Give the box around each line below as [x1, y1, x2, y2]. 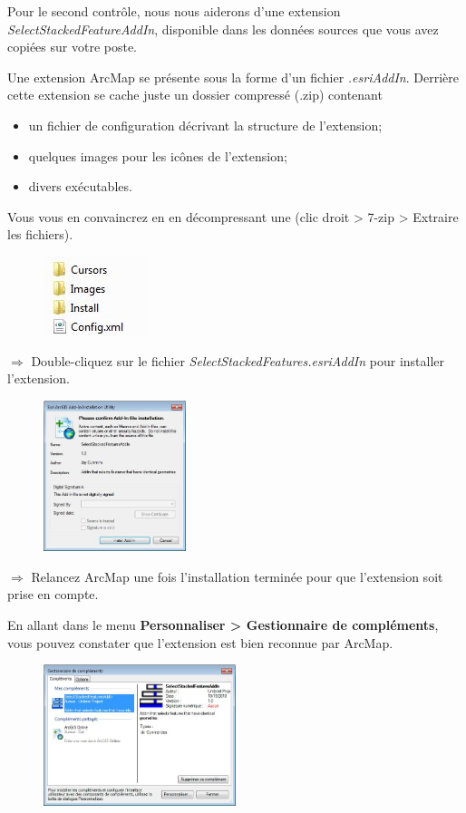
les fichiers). [7, 225, 73, 244]
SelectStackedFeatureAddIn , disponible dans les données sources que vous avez [7, 19, 439, 38]
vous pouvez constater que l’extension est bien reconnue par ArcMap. [7, 633, 393, 652]
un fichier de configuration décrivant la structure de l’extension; [28, 115, 383, 134]
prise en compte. [7, 585, 99, 604]
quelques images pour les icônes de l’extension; [28, 146, 287, 165]
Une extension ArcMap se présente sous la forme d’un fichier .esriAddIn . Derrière [7, 67, 460, 86]
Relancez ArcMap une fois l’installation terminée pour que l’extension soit [31, 566, 443, 586]
